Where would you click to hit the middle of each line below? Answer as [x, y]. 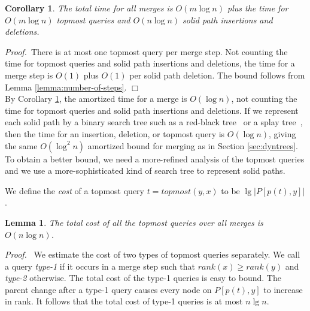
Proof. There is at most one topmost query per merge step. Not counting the [146, 51]
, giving [282, 133]
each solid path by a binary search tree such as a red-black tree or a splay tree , [154, 122]
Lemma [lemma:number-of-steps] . [66, 87]
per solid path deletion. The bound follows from [217, 75]
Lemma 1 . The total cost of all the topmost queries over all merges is [134, 222]
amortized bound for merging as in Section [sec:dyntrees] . [193, 145]
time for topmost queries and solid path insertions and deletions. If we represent [152, 110]
